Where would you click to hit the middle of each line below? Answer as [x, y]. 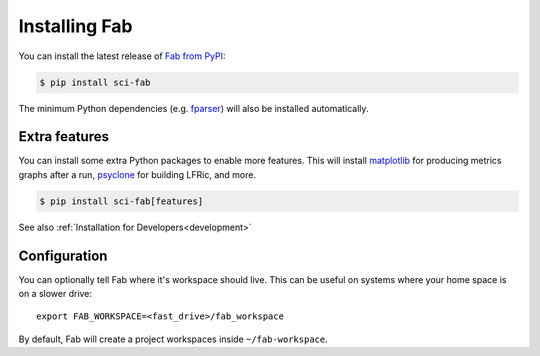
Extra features [64, 136]
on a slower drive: [55, 294]
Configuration [63, 255]
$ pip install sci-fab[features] [121, 201]
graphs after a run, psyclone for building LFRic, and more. [137, 174]
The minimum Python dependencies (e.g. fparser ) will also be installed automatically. [193, 108]
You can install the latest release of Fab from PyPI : [122, 56]
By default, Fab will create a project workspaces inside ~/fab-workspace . [173, 339]
